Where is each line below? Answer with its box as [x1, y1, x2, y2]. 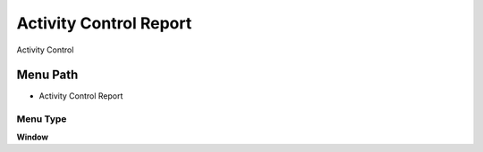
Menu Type [16, 113, 67, 125]
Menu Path [16, 68, 79, 83]
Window [16, 132, 49, 142]
